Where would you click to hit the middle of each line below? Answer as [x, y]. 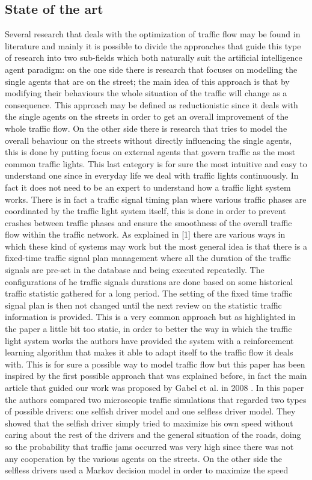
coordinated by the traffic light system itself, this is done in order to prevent [145, 211]
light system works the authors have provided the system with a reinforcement [149, 340]
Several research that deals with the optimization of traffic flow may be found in [153, 34]
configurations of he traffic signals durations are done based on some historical [149, 281]
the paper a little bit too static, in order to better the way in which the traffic [148, 329]
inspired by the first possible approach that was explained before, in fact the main [156, 376]
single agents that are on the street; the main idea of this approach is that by [147, 81]
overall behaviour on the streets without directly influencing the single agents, [148, 140]
